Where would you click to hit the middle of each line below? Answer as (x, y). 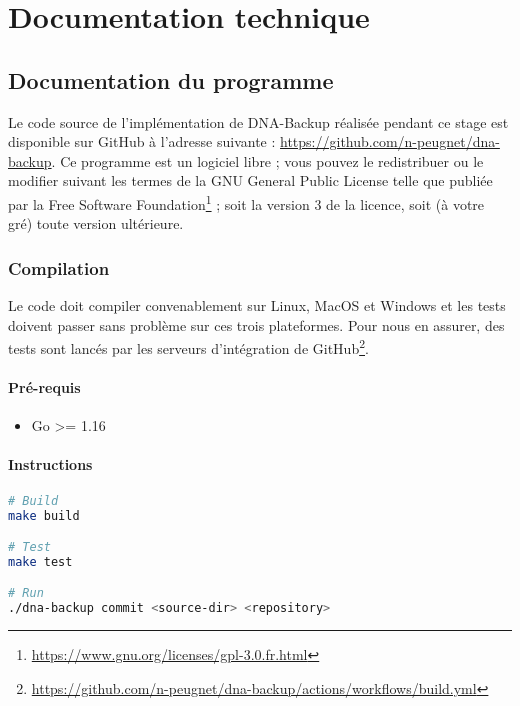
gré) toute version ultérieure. (96, 223)
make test (40, 561)
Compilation (59, 267)
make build (44, 515)
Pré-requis (44, 387)
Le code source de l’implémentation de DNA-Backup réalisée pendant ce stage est (258, 121)
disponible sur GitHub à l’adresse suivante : (142, 141)
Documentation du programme (171, 79)
